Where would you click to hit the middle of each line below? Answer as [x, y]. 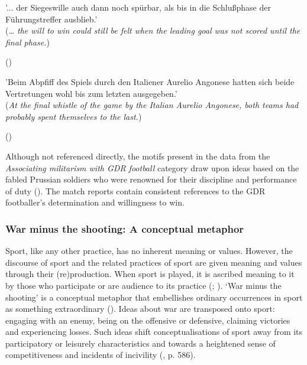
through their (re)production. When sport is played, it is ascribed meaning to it [150, 274]
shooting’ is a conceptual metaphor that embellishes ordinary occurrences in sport [154, 297]
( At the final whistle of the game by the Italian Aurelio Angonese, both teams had [152, 105]
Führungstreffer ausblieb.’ [51, 19]
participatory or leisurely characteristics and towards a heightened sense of [140, 343]
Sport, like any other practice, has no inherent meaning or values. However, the [149, 251]
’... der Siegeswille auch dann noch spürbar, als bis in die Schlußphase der [138, 7]
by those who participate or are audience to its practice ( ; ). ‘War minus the [143, 285]
